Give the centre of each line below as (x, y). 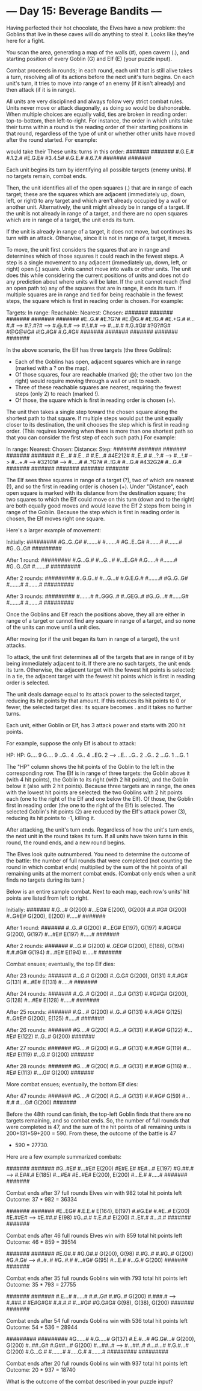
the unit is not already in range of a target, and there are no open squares (97, 213)
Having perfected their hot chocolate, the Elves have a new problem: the (96, 28)
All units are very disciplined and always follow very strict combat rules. (95, 101)
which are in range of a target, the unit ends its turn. (71, 220)
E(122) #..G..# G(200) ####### (56, 1036)
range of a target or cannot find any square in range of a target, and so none (101, 620)
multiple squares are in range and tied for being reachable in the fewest (95, 294)
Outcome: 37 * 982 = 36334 (42, 1199)
